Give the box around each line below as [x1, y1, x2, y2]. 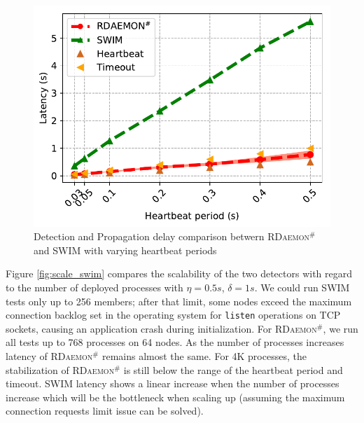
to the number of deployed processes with [6, 279, 183, 294]
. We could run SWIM [254, 279, 350, 294]
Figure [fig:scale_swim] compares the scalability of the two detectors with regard [6, 266, 353, 281]
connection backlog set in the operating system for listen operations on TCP [6, 307, 341, 322]
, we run [323, 321, 358, 335]
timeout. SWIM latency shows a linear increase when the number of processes [6, 376, 339, 391]
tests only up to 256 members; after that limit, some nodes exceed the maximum [6, 293, 352, 308]
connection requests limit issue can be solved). [6, 403, 204, 418]
